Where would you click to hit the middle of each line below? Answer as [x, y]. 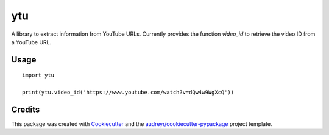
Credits [26, 109]
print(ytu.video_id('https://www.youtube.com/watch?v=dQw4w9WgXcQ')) [128, 93]
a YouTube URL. [31, 42]
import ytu [38, 75]
